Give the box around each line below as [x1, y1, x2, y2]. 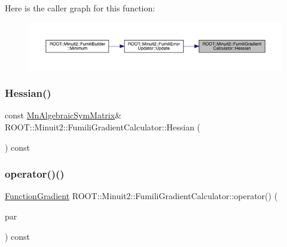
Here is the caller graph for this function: [5, 2, 155, 14]
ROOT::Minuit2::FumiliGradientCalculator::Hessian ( [5, 121, 201, 133]
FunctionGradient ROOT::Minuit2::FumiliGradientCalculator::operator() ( [5, 190, 278, 202]
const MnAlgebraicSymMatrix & [5, 109, 122, 121]
